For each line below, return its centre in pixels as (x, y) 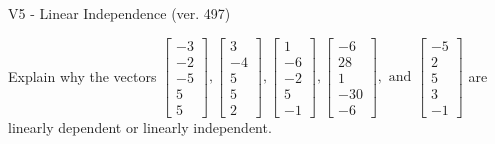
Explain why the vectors (82, 75)
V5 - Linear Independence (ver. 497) (119, 13)
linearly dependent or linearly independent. (140, 126)
